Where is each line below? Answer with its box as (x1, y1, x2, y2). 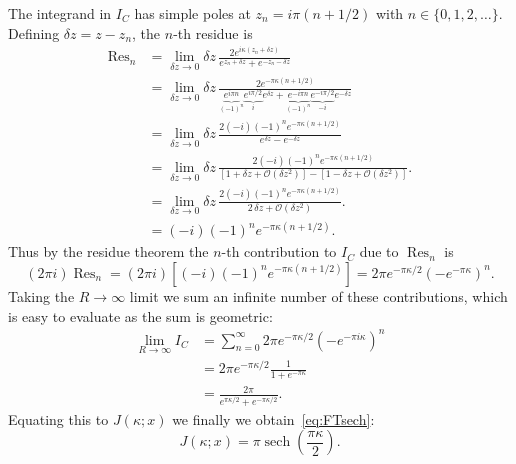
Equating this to (8, 408, 109, 429)
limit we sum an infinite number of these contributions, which (129, 285, 508, 306)
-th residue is (173, 22, 253, 43)
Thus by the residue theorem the (8, 241, 209, 262)
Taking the (8, 285, 75, 306)
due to (359, 241, 399, 262)
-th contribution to (221, 241, 337, 262)
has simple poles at (134, 3, 251, 23)
